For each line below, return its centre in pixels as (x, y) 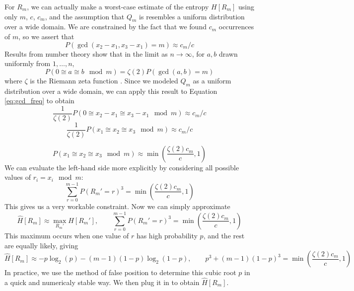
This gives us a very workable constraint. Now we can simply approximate (117, 206)
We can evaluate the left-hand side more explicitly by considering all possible (122, 167)
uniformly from (28, 63)
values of (18, 177)
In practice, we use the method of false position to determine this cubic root (120, 272)
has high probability (167, 235)
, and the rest (224, 235)
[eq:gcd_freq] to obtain (39, 101)
